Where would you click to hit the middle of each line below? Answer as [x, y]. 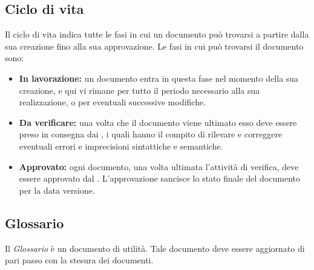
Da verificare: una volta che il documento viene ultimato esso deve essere [158, 122]
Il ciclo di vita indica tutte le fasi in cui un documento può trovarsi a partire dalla [157, 34]
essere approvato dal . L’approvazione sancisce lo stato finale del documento [160, 178]
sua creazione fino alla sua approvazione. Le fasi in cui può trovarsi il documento [154, 46]
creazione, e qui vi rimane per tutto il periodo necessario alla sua [139, 90]
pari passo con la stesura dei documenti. [79, 260]
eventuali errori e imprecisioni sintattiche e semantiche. [121, 146]
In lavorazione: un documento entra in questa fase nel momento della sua [159, 78]
